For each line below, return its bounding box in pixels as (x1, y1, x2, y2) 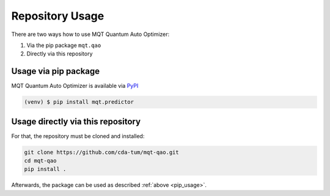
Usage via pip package (11, 66, 100, 76)
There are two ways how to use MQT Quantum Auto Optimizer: (11, 31, 170, 38)
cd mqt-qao (24, 158, 57, 164)
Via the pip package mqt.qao (26, 42, 101, 49)
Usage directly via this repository (11, 116, 141, 126)
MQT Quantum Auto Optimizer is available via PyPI (11, 82, 139, 90)
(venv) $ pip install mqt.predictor (24, 98, 134, 106)
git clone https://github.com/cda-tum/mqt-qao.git (24, 148, 180, 156)
